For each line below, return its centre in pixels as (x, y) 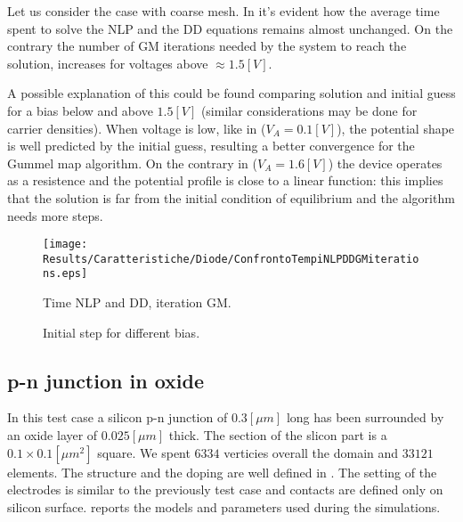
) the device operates (385, 163)
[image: (65, 245)
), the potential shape (396, 128)
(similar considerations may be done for (309, 110)
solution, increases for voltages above (108, 63)
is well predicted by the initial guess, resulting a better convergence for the (211, 146)
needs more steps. (55, 215)
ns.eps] (65, 274)
